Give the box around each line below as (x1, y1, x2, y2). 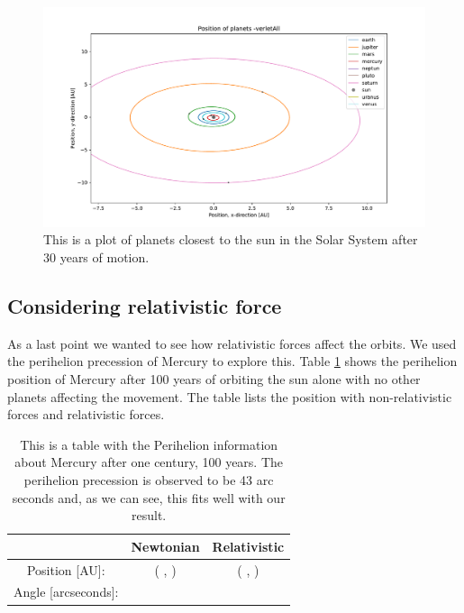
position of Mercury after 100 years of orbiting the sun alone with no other (7, 370, 421, 389)
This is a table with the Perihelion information (20, 435, 278, 453)
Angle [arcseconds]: (14, 582, 119, 601)
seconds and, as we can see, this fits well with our (12, 488, 286, 507)
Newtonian (131, 536, 200, 555)
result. (132, 506, 167, 525)
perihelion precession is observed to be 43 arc (23, 471, 274, 489)
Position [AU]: (26, 560, 105, 579)
